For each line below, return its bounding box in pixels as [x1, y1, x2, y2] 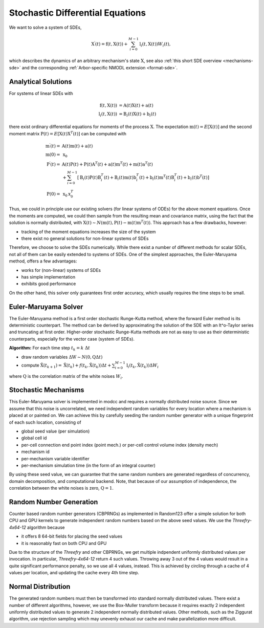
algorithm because [27, 524, 65, 530]
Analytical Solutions [9, 77, 72, 86]
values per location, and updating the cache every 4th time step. [9, 570, 139, 576]
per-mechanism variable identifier [21, 455, 90, 461]
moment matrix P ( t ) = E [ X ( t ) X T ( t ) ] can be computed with [9, 130, 127, 136]
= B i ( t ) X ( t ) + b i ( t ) [119, 111, 156, 118]
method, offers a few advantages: [9, 258, 77, 264]
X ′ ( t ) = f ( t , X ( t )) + [91, 41, 128, 46]
